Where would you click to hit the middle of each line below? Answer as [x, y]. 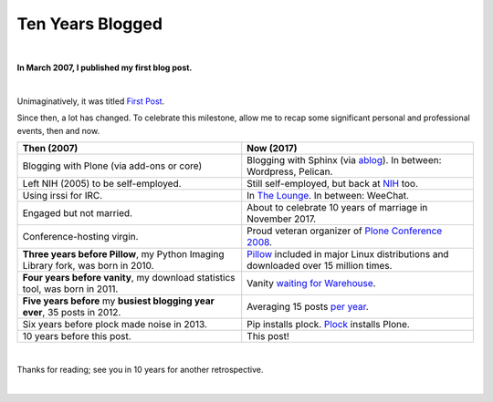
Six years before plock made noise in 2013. [115, 324]
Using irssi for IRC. [63, 195]
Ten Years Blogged [90, 24]
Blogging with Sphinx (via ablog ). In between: [344, 160]
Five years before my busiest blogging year [118, 301]
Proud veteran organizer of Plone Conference [345, 231]
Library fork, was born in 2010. [88, 265]
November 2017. [282, 219]
